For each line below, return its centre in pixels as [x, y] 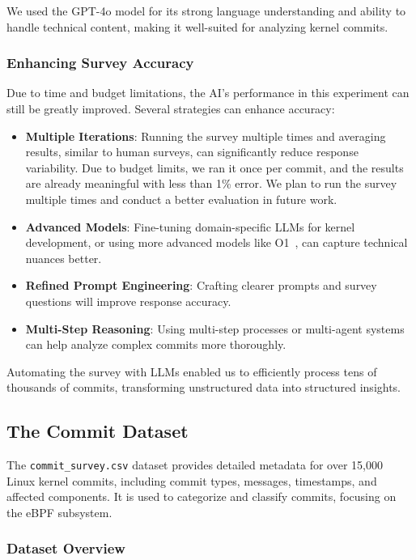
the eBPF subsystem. [59, 512]
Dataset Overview [66, 548]
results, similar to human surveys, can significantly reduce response [192, 152]
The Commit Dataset [98, 431]
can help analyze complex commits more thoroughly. [156, 344]
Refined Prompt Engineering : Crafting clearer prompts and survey [201, 285]
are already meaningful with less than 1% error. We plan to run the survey [211, 183]
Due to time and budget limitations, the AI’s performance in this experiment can [208, 93]
